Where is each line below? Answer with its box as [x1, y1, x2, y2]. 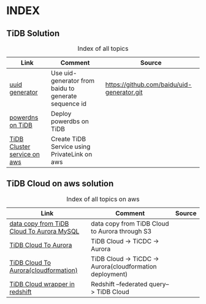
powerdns [9, 113, 39, 121]
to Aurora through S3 [91, 227, 152, 235]
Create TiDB [51, 135, 86, 143]
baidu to [51, 84, 75, 93]
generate [51, 92, 77, 100]
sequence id [51, 99, 87, 108]
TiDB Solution [6, 28, 60, 39]
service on [9, 150, 40, 158]
